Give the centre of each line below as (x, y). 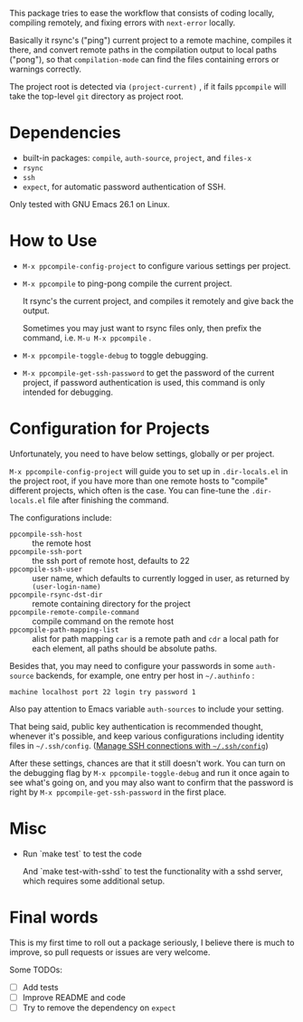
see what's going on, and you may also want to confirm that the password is (151, 782)
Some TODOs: (36, 969)
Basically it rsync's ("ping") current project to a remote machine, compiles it (151, 40)
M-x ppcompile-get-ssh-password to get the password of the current (148, 373)
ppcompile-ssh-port (46, 551)
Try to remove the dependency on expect (99, 1008)
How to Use (53, 241)
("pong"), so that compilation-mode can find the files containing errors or (144, 59)
